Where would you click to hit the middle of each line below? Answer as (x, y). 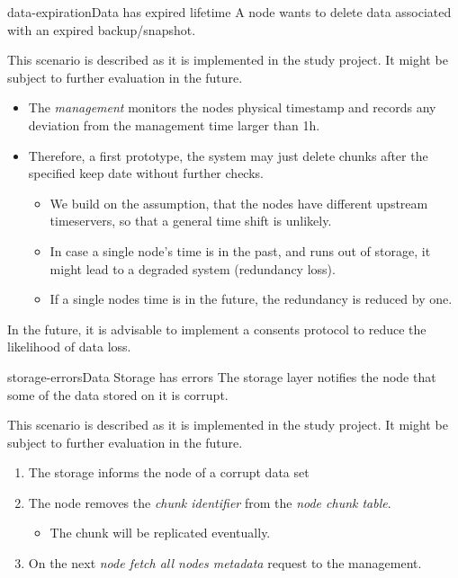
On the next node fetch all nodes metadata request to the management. (225, 563)
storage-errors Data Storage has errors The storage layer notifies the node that (222, 376)
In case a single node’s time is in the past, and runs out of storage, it (240, 250)
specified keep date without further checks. (146, 173)
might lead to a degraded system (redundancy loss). (193, 268)
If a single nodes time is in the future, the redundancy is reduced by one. (251, 299)
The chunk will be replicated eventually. (160, 533)
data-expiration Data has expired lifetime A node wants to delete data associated (229, 12)
